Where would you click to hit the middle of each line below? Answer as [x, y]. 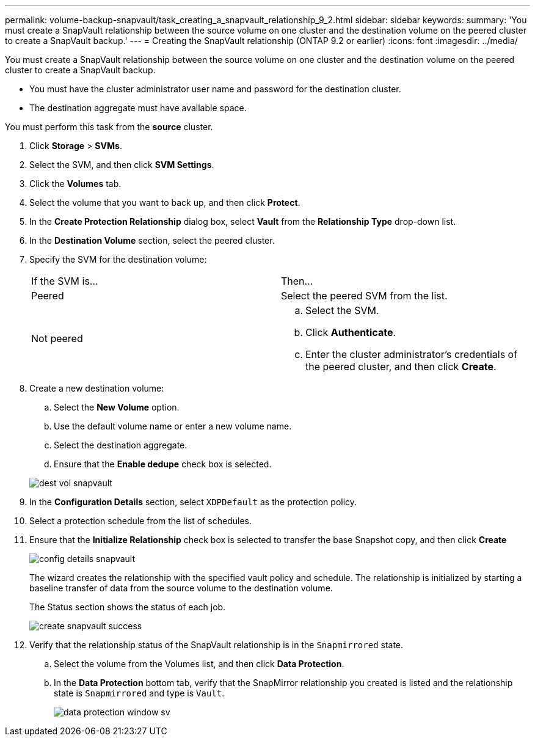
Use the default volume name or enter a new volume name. [173, 426]
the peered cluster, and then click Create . [401, 367]
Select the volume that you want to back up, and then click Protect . [165, 203]
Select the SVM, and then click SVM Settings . [122, 165]
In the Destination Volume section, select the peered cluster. [152, 240]
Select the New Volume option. [117, 407]
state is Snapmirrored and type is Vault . [139, 693]
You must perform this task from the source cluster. [109, 127]
